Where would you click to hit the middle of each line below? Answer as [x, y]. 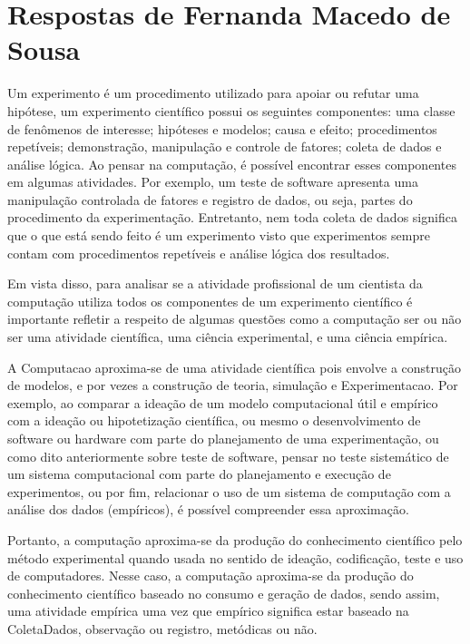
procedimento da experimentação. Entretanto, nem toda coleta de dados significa [232, 217]
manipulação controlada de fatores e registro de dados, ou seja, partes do [210, 199]
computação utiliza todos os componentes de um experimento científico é [210, 301]
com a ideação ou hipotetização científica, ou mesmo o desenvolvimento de [214, 420]
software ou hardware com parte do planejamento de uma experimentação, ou [223, 438]
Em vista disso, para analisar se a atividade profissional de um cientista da [215, 283]
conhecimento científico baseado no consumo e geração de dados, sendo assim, [224, 593]
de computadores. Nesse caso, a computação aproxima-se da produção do [211, 576]
